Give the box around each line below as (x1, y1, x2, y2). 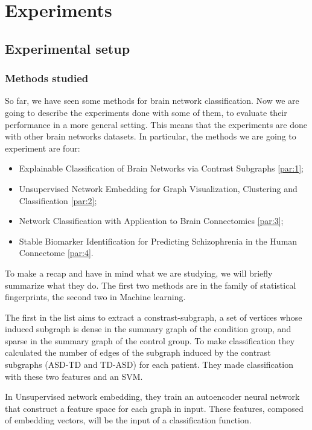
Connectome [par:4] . (19, 246, 94, 259)
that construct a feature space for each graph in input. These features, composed (5, 402, 304, 414)
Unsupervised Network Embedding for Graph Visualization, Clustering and (19, 182, 298, 194)
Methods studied (5, 71, 89, 86)
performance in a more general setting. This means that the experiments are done (5, 118, 308, 130)
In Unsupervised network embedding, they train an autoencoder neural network (5, 390, 300, 403)
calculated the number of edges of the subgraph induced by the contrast (5, 346, 271, 359)
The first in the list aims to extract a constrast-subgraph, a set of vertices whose (5, 310, 302, 323)
